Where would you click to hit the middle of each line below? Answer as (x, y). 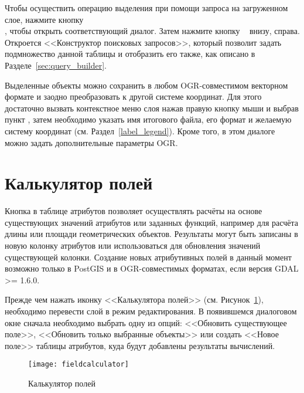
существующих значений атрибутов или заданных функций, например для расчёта (151, 222)
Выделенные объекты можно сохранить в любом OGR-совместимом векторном (146, 85)
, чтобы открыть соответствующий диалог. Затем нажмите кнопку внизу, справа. (152, 31)
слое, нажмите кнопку (44, 19)
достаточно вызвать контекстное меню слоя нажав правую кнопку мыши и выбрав (152, 108)
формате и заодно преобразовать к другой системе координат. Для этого (133, 96)
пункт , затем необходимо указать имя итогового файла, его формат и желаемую (148, 119)
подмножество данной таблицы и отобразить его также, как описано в (130, 54)
